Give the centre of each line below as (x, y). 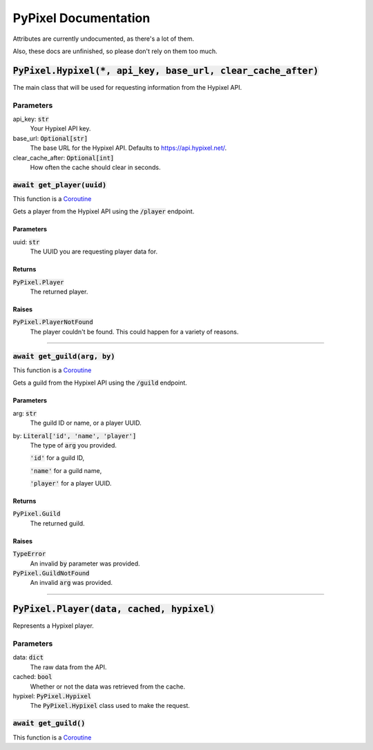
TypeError (29, 554)
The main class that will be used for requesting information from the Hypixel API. (127, 87)
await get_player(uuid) (60, 185)
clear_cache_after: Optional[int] (64, 157)
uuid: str (26, 242)
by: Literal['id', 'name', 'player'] (75, 436)
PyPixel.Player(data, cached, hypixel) (114, 609)
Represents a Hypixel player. (54, 626)
